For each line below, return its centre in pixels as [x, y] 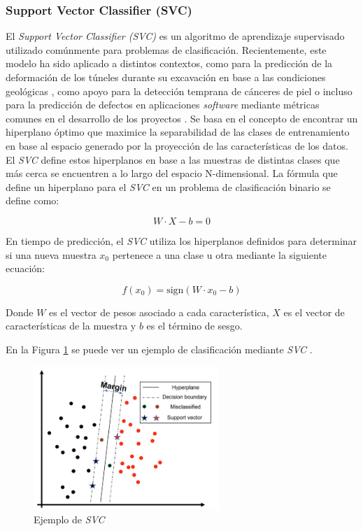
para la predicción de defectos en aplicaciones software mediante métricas [163, 105]
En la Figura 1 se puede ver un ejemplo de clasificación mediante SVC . [159, 349]
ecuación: [25, 268]
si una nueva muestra [51, 254]
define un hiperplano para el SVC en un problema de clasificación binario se [168, 186]
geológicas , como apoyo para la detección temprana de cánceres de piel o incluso [179, 91]
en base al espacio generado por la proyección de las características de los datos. [177, 145]
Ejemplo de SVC [69, 519]
